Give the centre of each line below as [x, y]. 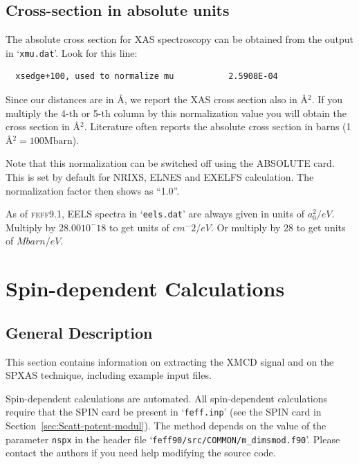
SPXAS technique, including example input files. [109, 375]
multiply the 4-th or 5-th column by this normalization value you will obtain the [176, 113]
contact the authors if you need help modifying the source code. [141, 453]
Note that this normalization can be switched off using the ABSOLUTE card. [170, 163]
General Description [79, 332]
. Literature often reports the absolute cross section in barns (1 [218, 126]
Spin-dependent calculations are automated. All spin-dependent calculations [167, 398]
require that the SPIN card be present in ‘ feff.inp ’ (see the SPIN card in [164, 412]
